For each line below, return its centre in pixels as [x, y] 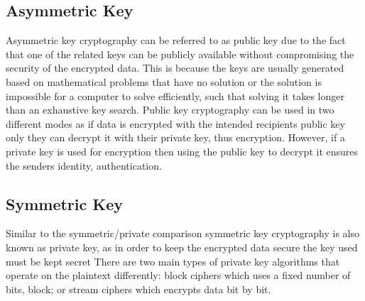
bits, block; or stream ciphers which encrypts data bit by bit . [138, 289]
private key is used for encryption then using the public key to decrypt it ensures [182, 151]
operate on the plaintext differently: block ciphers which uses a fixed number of [178, 275]
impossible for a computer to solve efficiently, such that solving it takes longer [175, 95]
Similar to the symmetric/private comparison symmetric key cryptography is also [183, 233]
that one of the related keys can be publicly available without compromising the [180, 54]
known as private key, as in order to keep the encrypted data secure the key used [182, 247]
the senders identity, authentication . [84, 165]
